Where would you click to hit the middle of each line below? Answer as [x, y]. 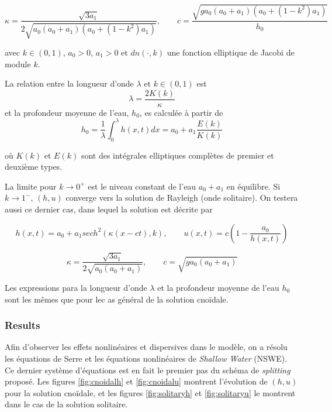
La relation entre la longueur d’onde [69, 83]
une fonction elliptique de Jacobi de [231, 52]
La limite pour [31, 186]
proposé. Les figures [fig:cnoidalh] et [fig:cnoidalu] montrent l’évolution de [136, 381]
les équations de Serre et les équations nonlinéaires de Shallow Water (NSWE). [146, 358]
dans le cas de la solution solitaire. [66, 404]
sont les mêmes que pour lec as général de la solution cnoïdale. [117, 299]
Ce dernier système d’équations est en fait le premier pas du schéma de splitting [148, 370]
